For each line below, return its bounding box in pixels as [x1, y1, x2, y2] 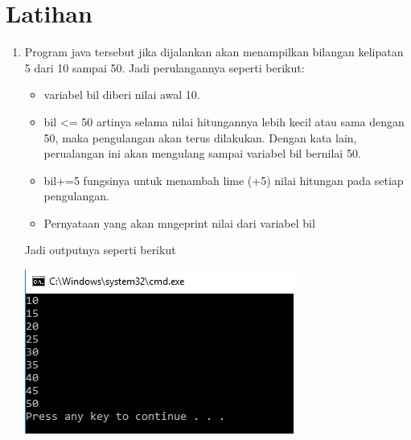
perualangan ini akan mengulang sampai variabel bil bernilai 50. [43, 145, 361, 162]
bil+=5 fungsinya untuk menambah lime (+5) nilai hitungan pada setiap [43, 171, 404, 188]
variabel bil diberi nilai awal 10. [43, 86, 200, 103]
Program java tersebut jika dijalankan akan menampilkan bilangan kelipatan [24, 43, 404, 60]
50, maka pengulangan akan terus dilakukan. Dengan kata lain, [43, 129, 357, 146]
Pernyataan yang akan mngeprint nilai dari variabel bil [43, 214, 315, 231]
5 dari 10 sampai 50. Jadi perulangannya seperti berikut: [24, 59, 305, 76]
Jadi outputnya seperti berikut [24, 241, 176, 258]
